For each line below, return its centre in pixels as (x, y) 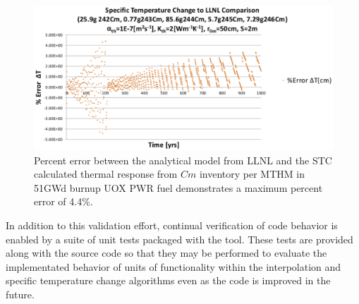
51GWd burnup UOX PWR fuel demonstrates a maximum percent (178, 187)
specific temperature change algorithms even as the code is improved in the (168, 280)
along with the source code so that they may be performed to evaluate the (166, 253)
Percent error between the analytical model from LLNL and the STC (183, 160)
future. (20, 294)
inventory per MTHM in (252, 174)
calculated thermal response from (106, 174)
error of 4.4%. (63, 201)
